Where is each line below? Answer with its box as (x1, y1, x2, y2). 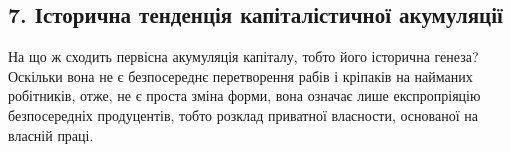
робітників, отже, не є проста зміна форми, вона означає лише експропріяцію (8, 85, 481, 106)
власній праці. (8, 124, 94, 145)
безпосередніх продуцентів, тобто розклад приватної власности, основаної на (8, 104, 478, 125)
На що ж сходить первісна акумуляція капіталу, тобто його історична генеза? (8, 46, 479, 67)
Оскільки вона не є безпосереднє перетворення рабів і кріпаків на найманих (8, 65, 473, 86)
